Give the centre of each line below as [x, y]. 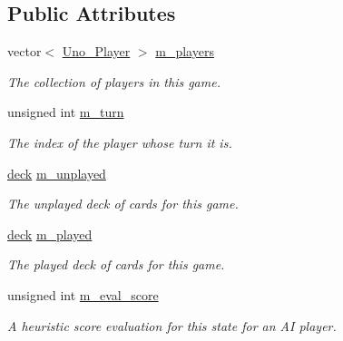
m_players [185, 51]
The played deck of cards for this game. [116, 264]
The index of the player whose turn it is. [120, 142]
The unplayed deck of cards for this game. [123, 204]
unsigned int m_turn [66, 112]
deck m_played [50, 234]
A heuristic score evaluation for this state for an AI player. [172, 325]
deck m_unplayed [57, 173]
